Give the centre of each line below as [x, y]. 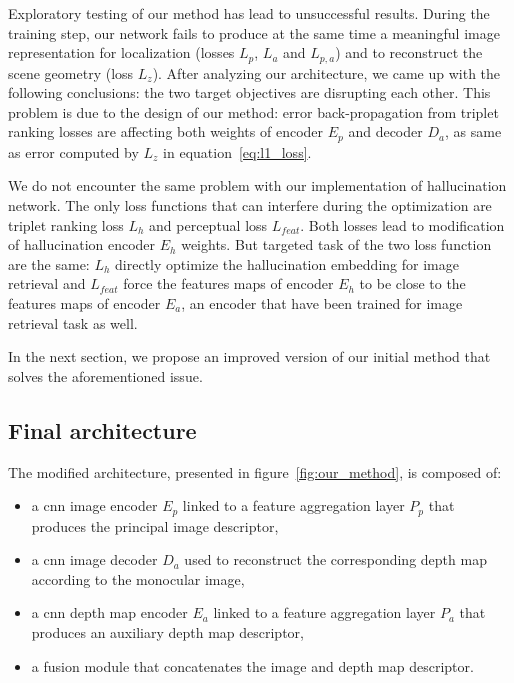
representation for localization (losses [121, 52]
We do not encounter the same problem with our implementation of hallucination [257, 185]
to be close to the [412, 283]
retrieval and [47, 283]
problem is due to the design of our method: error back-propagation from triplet [253, 111]
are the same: [49, 263]
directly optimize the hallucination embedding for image [287, 263]
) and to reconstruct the [409, 52]
